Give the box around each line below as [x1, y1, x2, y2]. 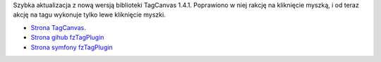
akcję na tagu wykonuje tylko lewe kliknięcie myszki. [13, 10, 166, 19]
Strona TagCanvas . [30, 23, 86, 31]
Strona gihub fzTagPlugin [30, 33, 104, 42]
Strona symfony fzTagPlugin [30, 42, 113, 52]
